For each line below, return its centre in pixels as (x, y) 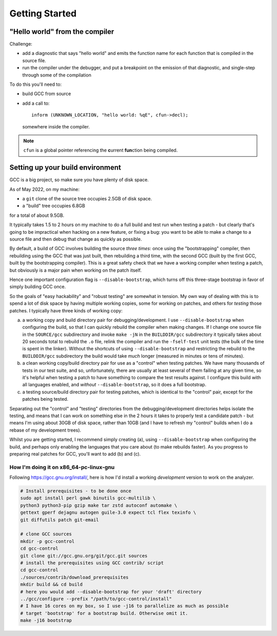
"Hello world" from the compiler (62, 32)
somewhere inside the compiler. (56, 126)
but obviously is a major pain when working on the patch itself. (76, 270)
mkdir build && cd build (52, 585)
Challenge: (21, 44)
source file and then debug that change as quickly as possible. (76, 239)
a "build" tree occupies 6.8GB (54, 206)
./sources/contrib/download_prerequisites (74, 577)
